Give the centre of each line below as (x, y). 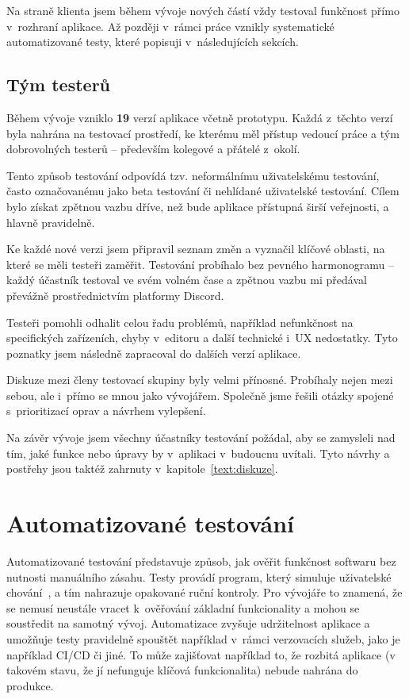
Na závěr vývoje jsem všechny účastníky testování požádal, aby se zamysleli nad (201, 438)
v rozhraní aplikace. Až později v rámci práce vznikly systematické (170, 26)
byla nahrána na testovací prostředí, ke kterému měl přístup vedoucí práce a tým (203, 133)
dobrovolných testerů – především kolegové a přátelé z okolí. (153, 149)
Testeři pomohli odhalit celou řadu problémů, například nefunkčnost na (180, 322)
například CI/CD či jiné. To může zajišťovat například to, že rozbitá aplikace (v (201, 654)
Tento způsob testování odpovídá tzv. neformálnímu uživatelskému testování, (193, 175)
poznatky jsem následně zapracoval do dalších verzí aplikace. (154, 353)
